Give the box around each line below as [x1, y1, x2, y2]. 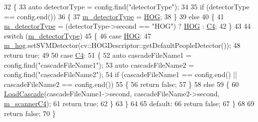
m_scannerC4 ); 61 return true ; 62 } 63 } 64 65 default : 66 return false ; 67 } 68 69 [4, 98, 255, 108]
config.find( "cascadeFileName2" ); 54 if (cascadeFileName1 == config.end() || [4, 69, 237, 80]
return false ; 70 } [4, 108, 56, 118]
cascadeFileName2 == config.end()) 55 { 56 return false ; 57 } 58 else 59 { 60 [4, 79, 239, 89]
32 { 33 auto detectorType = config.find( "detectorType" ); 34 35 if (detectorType [4, 1, 250, 11]
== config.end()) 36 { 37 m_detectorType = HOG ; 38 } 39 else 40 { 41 [4, 11, 224, 21]
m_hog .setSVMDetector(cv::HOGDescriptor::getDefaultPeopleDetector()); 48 [4, 40, 241, 50]
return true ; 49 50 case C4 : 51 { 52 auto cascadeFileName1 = [4, 49, 191, 60]
